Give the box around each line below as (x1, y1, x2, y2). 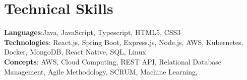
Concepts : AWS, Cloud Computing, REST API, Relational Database (4, 56, 221, 66)
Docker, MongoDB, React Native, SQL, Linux (4, 46, 146, 57)
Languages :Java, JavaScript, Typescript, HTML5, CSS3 (4, 27, 181, 37)
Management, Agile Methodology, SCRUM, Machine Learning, (4, 66, 198, 76)
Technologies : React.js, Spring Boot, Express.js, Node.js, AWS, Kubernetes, (4, 36, 243, 47)
